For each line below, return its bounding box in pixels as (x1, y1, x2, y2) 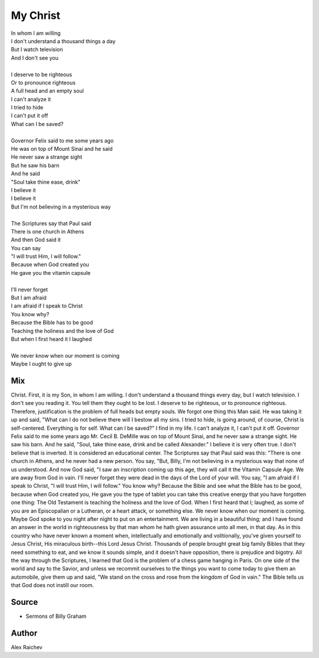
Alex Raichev (11, 643, 43, 650)
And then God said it (11, 236, 61, 244)
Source (11, 597, 38, 607)
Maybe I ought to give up (11, 361, 72, 368)
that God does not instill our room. (11, 582, 94, 589)
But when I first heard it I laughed (11, 336, 92, 342)
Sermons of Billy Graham (25, 612, 87, 620)
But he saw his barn (11, 161, 60, 168)
